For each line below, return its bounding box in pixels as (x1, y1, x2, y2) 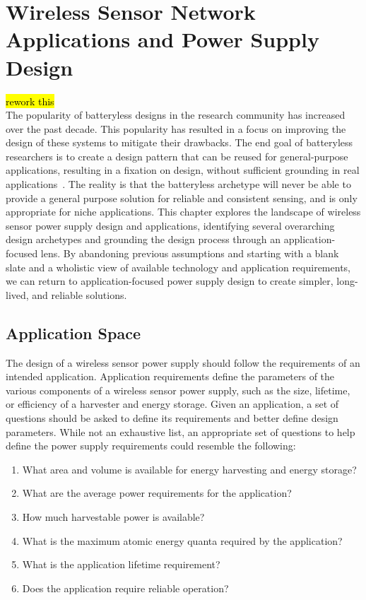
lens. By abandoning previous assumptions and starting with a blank (40, 246, 339, 261)
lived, (6, 287, 29, 302)
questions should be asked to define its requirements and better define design (6, 410, 338, 425)
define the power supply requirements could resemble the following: (6, 438, 296, 453)
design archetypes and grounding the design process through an (6, 232, 281, 247)
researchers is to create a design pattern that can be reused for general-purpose (6, 148, 348, 163)
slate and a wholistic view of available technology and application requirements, (6, 259, 350, 274)
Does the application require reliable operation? (22, 580, 229, 595)
